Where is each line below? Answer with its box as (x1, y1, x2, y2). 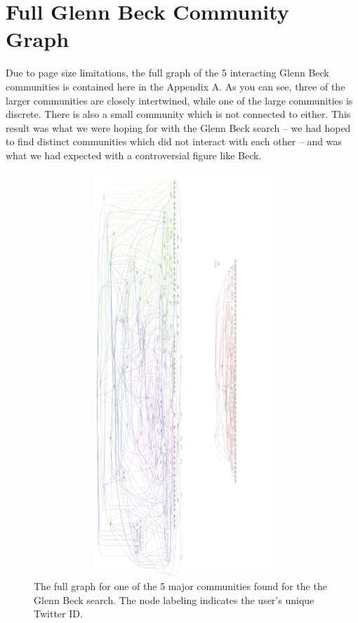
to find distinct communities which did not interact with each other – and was (6, 134, 343, 149)
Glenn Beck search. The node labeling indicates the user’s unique (34, 592, 314, 607)
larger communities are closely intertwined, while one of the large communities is (6, 93, 353, 107)
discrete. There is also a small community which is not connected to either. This (6, 107, 351, 121)
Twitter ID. (34, 606, 83, 621)
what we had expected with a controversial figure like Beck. (6, 147, 262, 162)
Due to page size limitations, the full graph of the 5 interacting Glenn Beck (6, 65, 329, 80)
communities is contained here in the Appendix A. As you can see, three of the (6, 79, 345, 93)
